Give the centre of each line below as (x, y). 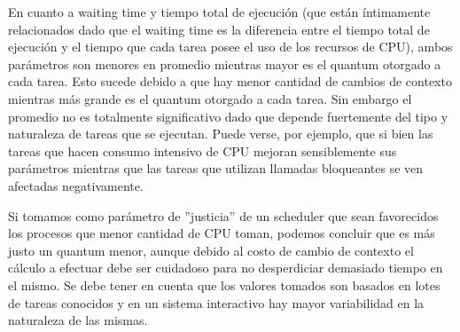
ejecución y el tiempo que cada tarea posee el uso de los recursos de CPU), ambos (230, 47)
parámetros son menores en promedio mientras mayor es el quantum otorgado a (225, 63)
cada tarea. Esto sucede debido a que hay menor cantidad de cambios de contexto (230, 81)
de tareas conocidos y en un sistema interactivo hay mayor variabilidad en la (216, 302)
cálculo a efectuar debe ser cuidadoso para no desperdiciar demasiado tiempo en (226, 268)
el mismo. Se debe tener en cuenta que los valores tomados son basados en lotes (224, 285)
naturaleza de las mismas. (78, 320)
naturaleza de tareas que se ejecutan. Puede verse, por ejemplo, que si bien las (221, 134)
